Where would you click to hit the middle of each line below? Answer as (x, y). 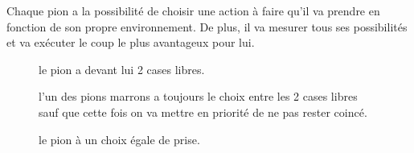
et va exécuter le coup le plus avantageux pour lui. (131, 42)
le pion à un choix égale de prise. (119, 139)
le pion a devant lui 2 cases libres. (122, 69)
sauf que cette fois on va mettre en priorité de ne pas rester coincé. (203, 112)
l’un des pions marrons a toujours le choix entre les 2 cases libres (198, 96)
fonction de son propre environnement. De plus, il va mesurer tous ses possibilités (207, 26)
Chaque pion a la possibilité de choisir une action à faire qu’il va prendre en (193, 10)
